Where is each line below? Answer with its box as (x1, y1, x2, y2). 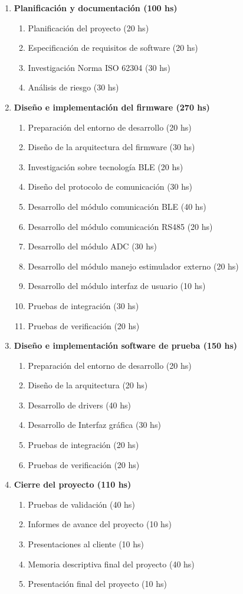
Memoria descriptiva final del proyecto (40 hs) (28, 557, 195, 570)
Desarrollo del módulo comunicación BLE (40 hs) (28, 200, 206, 212)
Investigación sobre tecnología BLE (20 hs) (28, 160, 183, 173)
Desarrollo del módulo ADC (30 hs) (28, 240, 157, 252)
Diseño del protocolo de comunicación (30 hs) (28, 180, 193, 193)
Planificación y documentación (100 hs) (14, 2, 178, 14)
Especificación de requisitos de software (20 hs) (28, 41, 198, 54)
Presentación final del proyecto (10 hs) (28, 577, 167, 590)
